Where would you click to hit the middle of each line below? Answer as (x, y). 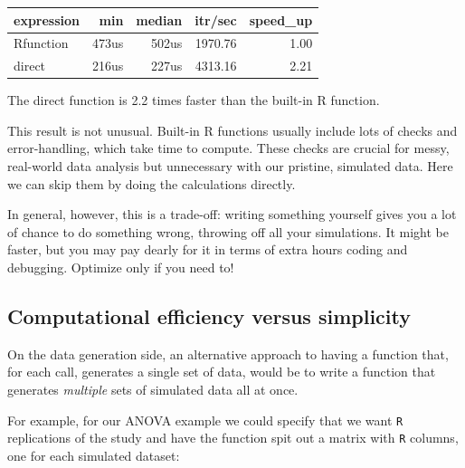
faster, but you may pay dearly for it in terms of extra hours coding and (208, 249)
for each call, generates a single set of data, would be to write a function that (222, 372)
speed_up (281, 19)
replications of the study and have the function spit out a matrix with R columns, (233, 438)
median (159, 19)
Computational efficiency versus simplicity (209, 316)
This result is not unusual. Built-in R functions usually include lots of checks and (232, 130)
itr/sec (216, 19)
